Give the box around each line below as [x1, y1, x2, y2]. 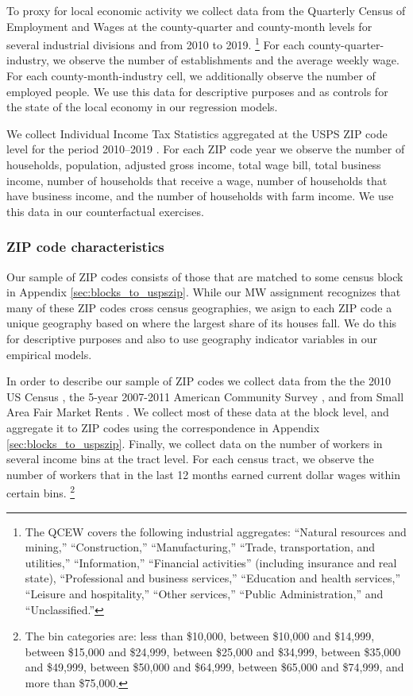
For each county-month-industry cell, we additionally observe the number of [6, 68, 376, 84]
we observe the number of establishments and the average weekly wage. [52, 52, 399, 68]
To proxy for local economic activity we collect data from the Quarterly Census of [6, 2, 406, 18]
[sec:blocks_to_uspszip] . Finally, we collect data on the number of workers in [6, 435, 383, 451]
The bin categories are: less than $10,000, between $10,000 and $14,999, [25, 628, 375, 644]
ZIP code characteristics [6, 237, 164, 257]
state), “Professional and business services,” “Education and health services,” [25, 570, 401, 586]
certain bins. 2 [6, 482, 75, 501]
